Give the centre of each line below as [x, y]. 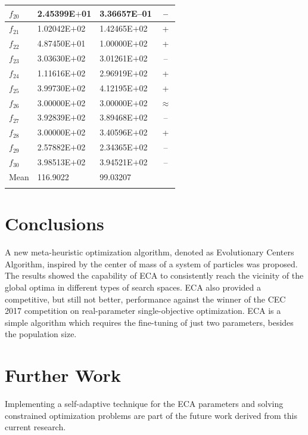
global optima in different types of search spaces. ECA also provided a [133, 287]
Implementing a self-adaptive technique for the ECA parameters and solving [144, 404]
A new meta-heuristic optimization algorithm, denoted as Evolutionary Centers [150, 252]
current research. [35, 427]
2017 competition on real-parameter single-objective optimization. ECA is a [143, 311]
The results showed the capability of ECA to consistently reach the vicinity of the [154, 275]
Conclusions [55, 223]
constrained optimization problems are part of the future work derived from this [151, 415]
